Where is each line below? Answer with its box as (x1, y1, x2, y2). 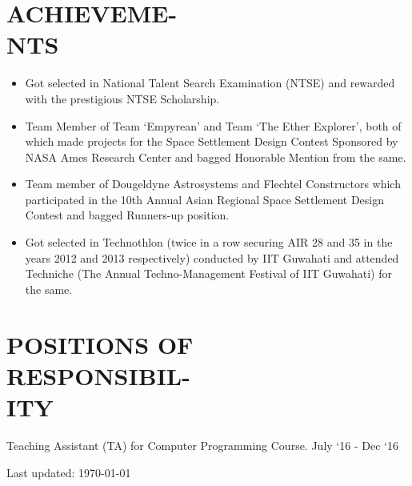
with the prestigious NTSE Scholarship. (25, 90, 220, 106)
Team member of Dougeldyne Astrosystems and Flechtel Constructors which (25, 175, 401, 192)
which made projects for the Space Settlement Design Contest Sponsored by (25, 133, 398, 150)
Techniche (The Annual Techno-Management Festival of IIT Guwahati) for (25, 265, 392, 282)
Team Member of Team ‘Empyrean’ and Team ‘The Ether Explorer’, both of (25, 117, 402, 134)
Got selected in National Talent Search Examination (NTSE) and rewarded (25, 74, 395, 91)
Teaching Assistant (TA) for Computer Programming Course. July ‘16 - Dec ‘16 (6, 436, 398, 453)
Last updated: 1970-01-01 (6, 464, 131, 480)
